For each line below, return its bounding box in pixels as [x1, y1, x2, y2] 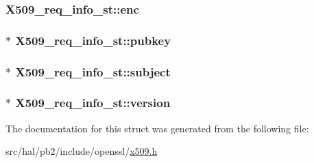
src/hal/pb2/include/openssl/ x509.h [5, 144, 158, 158]
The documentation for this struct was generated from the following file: [5, 121, 309, 135]
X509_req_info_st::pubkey [15, 31, 171, 48]
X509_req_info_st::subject [15, 63, 171, 80]
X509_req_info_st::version [15, 94, 171, 111]
